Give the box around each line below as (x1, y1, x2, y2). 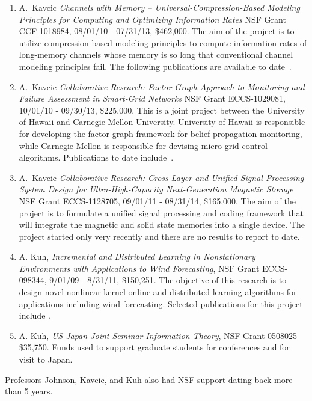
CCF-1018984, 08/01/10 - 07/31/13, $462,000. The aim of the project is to (19, 25, 295, 37)
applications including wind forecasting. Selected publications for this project (19, 297, 303, 310)
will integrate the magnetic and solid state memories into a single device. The (19, 218, 305, 231)
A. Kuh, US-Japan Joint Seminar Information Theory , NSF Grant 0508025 (19, 329, 298, 341)
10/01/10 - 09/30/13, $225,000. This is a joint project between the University (19, 103, 305, 116)
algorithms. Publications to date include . (19, 151, 174, 164)
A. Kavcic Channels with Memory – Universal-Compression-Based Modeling (19, 1, 300, 13)
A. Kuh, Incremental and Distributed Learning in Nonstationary (19, 250, 255, 263)
